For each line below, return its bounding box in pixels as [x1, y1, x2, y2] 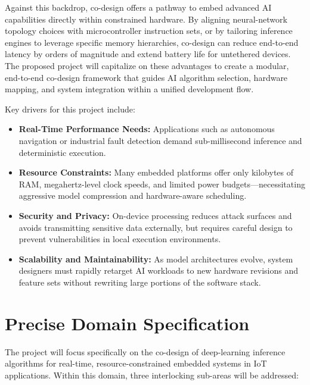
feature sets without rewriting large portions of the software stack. [18, 276, 261, 288]
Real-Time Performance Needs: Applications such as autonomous [18, 123, 275, 135]
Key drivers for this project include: [5, 102, 135, 115]
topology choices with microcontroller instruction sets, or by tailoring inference [5, 24, 293, 37]
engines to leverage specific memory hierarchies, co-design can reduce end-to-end [5, 36, 299, 48]
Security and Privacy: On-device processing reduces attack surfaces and [18, 209, 292, 221]
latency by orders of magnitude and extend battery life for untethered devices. [5, 48, 291, 60]
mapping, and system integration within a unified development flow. [5, 83, 254, 95]
